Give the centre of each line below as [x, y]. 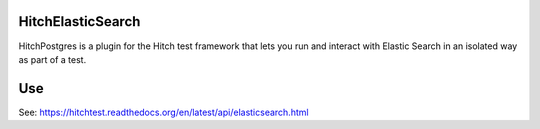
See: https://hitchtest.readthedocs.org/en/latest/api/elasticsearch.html [163, 112]
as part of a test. [52, 59]
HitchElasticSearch [79, 21]
